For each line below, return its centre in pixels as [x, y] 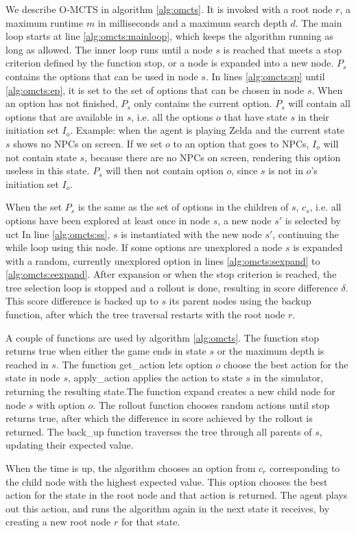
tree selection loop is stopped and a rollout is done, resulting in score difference [172, 287]
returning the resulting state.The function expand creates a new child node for [170, 391]
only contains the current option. [203, 103]
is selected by [313, 220]
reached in [27, 364]
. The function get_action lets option [134, 364]
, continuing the [306, 234]
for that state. [151, 522]
